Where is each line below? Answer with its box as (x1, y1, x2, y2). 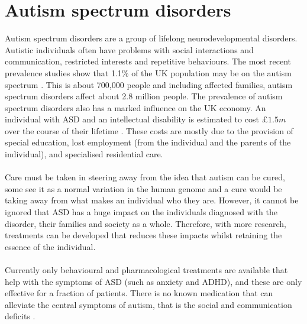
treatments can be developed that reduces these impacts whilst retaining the (5, 229, 282, 241)
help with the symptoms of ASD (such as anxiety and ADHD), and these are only (5, 275, 302, 287)
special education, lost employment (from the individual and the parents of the (5, 136, 291, 148)
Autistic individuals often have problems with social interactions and (5, 43, 254, 56)
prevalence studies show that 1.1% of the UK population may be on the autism (5, 66, 292, 79)
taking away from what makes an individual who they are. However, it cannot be (5, 194, 299, 206)
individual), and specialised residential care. (5, 148, 163, 160)
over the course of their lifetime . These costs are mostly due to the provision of (5, 124, 293, 137)
